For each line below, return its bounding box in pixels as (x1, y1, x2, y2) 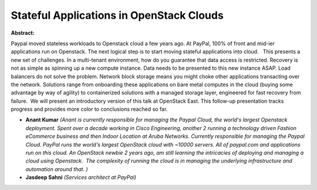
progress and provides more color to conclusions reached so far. (11, 106, 168, 113)
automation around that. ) (25, 165, 88, 172)
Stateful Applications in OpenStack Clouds (11, 9, 224, 22)
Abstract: (11, 29, 35, 36)
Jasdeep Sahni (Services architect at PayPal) (25, 174, 137, 181)
